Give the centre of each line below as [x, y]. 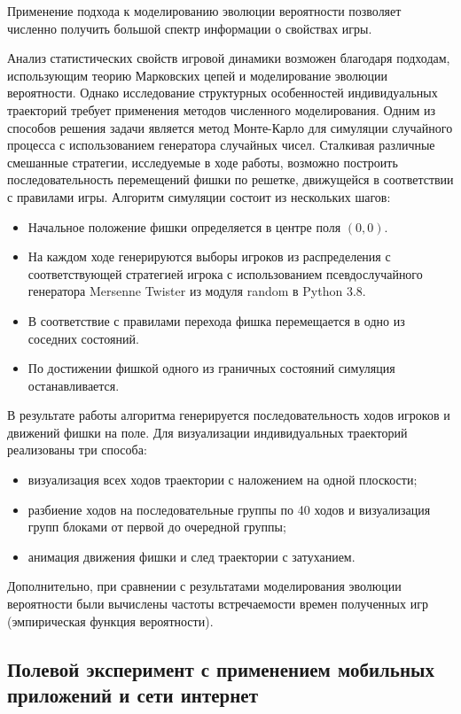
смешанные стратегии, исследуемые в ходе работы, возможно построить [203, 162]
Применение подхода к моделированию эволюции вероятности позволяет [204, 11]
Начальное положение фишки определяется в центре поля [184, 226]
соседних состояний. [83, 338]
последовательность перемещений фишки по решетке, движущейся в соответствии [230, 179]
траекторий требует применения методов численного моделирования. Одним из [222, 109]
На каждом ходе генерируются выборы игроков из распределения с [209, 256]
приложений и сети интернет [133, 695]
